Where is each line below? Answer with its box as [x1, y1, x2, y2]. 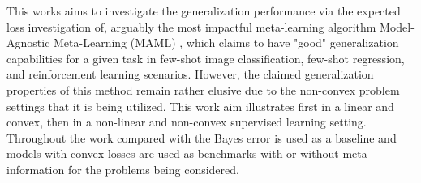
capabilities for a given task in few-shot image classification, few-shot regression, [6, 49, 405, 66]
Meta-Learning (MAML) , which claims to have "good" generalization [54, 34, 399, 51]
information [6, 160, 65, 177]
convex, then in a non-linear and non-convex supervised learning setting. [6, 113, 367, 130]
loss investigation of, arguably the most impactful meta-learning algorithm [6, 18, 376, 35]
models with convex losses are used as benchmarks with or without [6, 145, 339, 162]
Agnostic [6, 34, 50, 51]
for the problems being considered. [67, 160, 239, 177]
